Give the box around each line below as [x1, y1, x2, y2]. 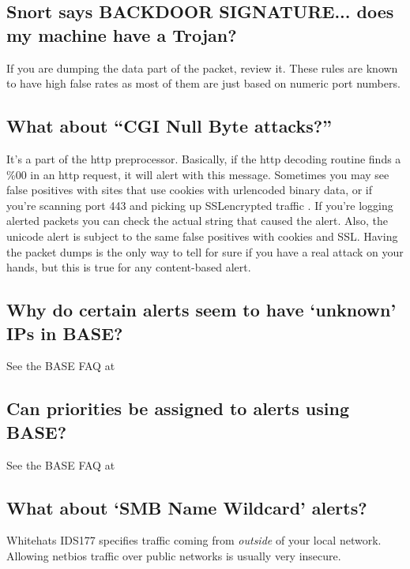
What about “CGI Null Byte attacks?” [6, 114, 333, 138]
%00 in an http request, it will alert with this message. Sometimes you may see [6, 166, 389, 182]
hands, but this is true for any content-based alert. [6, 259, 251, 275]
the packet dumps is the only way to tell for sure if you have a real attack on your [6, 243, 404, 260]
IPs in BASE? [6, 320, 123, 345]
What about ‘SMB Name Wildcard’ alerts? [6, 495, 367, 519]
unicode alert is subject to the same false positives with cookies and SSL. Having [6, 227, 398, 244]
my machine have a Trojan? [6, 22, 237, 47]
